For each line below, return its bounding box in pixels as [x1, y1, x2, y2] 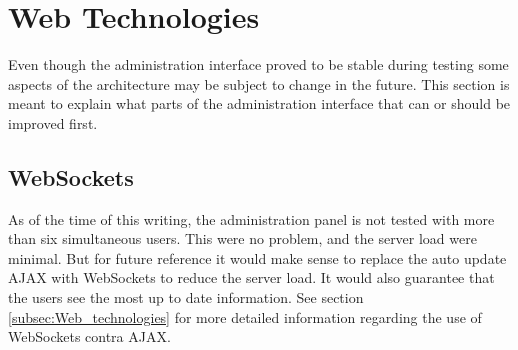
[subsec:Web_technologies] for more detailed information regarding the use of [8, 306, 482, 327]
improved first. [8, 112, 98, 133]
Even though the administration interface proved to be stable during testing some [8, 54, 509, 75]
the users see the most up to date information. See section [8, 287, 364, 308]
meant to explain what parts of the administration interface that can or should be [8, 93, 511, 114]
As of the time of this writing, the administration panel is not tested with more [8, 208, 495, 229]
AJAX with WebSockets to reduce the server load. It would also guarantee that [8, 267, 495, 288]
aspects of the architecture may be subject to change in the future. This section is [8, 73, 510, 94]
